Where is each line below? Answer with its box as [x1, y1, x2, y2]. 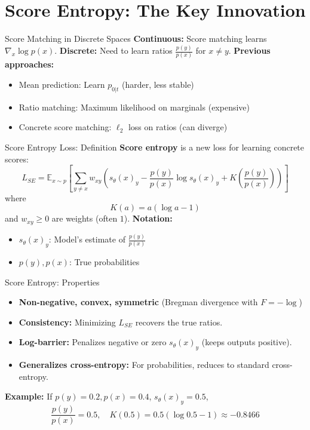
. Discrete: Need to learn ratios [54, 44, 173, 57]
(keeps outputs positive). [201, 336, 292, 348]
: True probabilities [69, 255, 140, 268]
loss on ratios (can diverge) [128, 121, 228, 133]
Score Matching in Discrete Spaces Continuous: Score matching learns [5, 32, 267, 45]
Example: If [5, 390, 53, 403]
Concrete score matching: [19, 121, 112, 133]
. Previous [228, 44, 271, 57]
